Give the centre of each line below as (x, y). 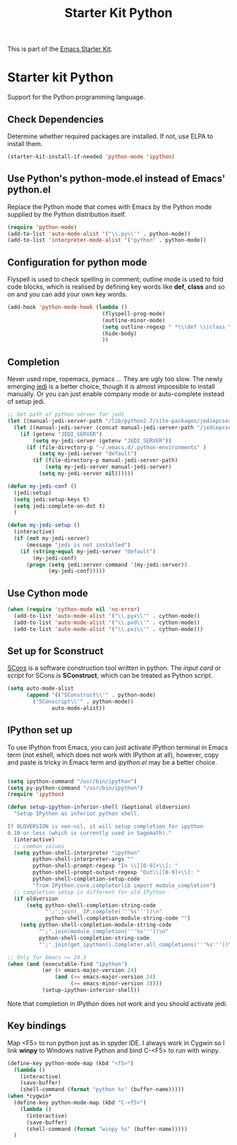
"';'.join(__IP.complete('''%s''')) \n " (103, 912)
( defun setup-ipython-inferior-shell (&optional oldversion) (99, 807)
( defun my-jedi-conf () (42, 486)
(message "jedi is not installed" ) (78, 545)
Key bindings (37, 1026)
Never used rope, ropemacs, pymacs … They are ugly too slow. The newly (115, 379)
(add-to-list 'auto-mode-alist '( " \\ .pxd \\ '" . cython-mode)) (107, 623)
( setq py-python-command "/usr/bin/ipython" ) (75, 788)
